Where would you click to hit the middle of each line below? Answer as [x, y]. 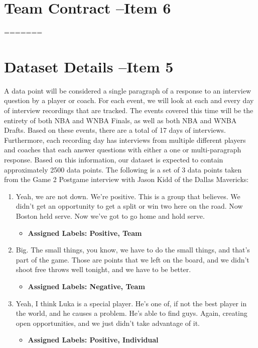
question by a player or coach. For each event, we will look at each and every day [129, 100]
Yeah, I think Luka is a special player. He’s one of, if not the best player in [131, 303]
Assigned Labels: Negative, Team [86, 286]
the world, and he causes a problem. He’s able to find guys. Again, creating [132, 313]
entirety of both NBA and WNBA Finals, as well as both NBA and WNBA [120, 120]
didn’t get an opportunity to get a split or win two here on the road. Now [129, 206]
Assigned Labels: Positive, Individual [93, 340]
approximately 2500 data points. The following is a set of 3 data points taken [123, 169]
